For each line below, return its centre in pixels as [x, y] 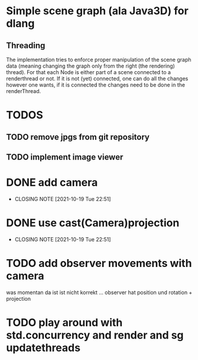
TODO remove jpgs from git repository [78, 137]
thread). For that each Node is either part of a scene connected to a [89, 72]
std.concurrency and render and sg [95, 335]
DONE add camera [52, 183]
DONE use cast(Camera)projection [93, 223]
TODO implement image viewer [65, 157]
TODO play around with [64, 322]
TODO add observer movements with [99, 264]
